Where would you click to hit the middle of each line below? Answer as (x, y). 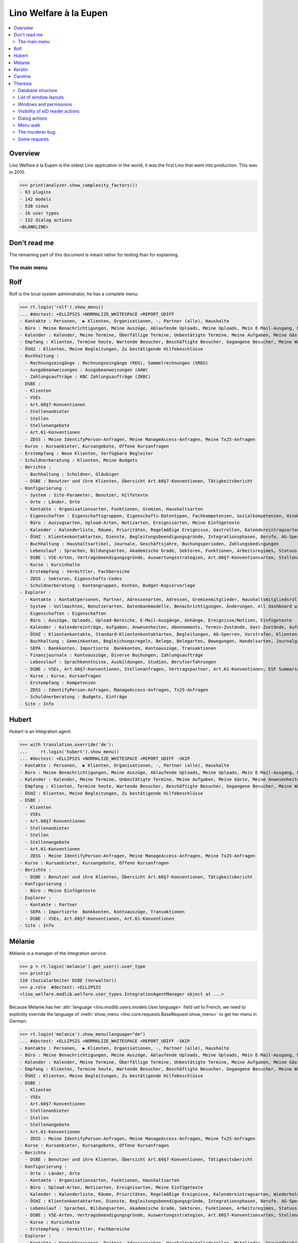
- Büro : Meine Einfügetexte (61, 891)
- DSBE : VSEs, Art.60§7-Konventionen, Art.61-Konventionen (100, 918)
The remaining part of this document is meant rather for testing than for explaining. (94, 255)
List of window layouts (41, 97)
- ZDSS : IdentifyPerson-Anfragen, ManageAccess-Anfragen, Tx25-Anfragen (117, 690)
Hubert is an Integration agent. (40, 731)
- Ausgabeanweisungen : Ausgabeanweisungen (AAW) (87, 370)
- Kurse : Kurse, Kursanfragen (63, 676)
